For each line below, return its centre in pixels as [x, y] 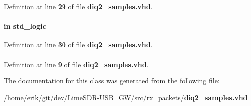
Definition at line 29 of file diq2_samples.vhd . [78, 6]
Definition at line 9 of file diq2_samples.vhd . [76, 64]
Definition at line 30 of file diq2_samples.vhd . [78, 45]
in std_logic [25, 26]
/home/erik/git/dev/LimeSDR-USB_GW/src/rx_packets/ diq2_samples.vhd [126, 97]
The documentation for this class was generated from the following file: [112, 81]
